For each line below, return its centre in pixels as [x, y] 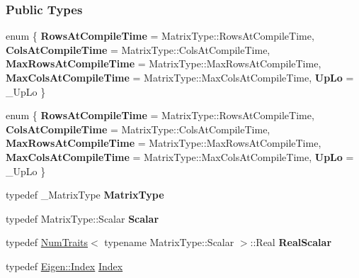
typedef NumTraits [47, 242]
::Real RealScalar [291, 242]
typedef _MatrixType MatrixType [85, 195]
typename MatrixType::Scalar [169, 242]
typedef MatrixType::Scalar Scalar [82, 218]
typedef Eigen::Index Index [64, 266]
